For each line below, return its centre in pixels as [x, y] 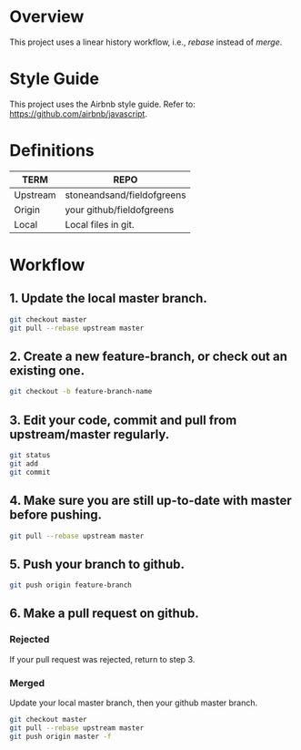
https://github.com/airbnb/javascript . [79, 113]
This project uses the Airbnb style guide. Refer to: [102, 104]
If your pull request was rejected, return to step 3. [102, 659]
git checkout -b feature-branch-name [81, 392]
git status [30, 456]
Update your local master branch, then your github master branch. [134, 703]
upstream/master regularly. [90, 434]
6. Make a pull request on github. [104, 614]
